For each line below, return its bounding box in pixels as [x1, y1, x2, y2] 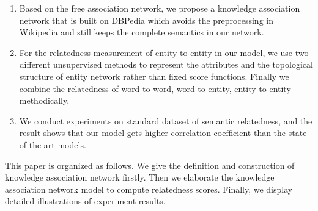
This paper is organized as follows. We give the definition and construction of [5, 159, 295, 171]
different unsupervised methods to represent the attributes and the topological [19, 58, 313, 71]
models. [57, 138, 86, 151]
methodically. [19, 94, 70, 107]
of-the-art [19, 138, 55, 151]
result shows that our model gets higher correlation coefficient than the [19, 126, 286, 139]
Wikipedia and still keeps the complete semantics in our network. [19, 26, 264, 38]
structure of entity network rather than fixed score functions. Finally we [19, 70, 289, 82]
